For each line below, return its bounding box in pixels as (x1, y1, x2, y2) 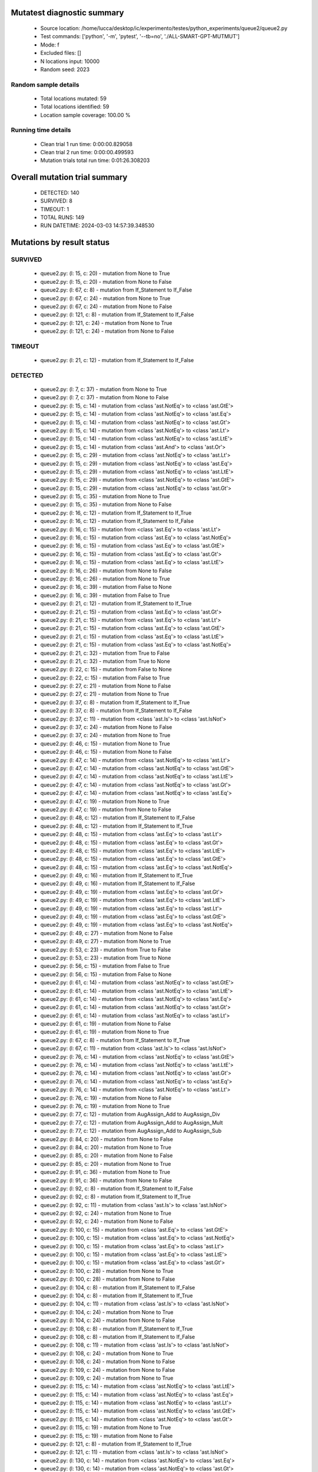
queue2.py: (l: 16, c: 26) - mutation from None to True (40, 575, 170, 582)
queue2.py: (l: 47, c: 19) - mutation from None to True (40, 798, 170, 805)
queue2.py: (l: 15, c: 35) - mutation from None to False (40, 501, 172, 508)
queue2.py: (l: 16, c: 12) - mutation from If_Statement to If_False (40, 518, 194, 525)
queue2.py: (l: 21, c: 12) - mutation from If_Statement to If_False (40, 357, 194, 364)
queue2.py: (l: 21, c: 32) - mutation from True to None (40, 657, 170, 665)
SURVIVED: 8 (40, 197, 73, 204)
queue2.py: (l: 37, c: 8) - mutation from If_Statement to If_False (40, 707, 193, 714)
